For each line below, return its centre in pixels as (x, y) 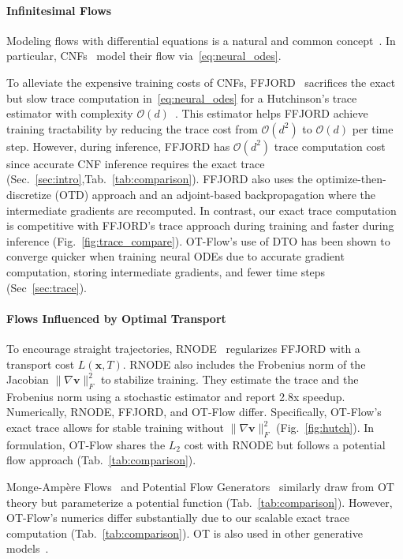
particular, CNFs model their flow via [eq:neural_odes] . (144, 56)
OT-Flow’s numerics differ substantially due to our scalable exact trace (178, 518)
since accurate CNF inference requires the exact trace (136, 163)
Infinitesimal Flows (59, 10)
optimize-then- (351, 179)
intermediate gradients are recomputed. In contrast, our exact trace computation (201, 210)
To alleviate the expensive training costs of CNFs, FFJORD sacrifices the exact (201, 82)
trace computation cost (330, 146)
